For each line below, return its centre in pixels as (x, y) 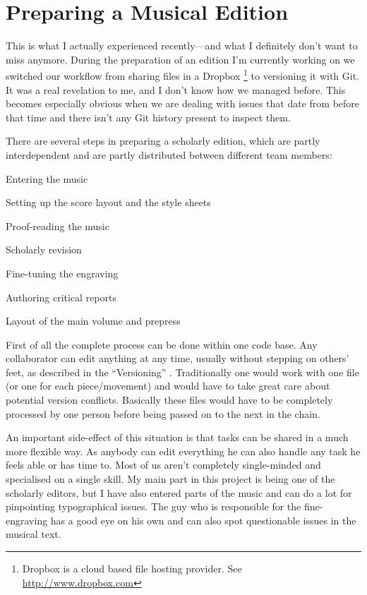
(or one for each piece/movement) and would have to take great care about (168, 386)
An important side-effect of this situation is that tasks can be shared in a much (177, 437)
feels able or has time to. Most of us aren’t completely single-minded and (163, 465)
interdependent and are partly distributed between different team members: (169, 154)
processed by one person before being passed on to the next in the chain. (163, 413)
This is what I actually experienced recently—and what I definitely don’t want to (182, 46)
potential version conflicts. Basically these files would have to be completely (169, 400)
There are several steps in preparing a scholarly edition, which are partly (163, 141)
